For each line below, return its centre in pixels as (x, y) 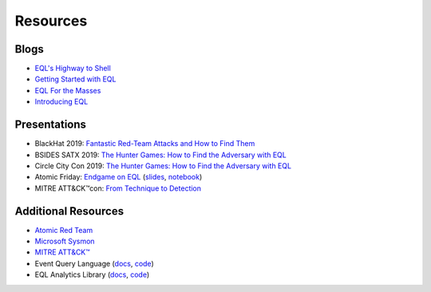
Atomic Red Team (64, 230)
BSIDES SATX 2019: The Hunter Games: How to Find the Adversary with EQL (160, 155)
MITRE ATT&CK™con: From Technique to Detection (118, 188)
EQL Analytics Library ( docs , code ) (92, 274)
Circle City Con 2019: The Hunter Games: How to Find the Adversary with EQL (163, 166)
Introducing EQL (61, 102)
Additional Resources (69, 211)
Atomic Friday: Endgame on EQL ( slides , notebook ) (119, 177)
